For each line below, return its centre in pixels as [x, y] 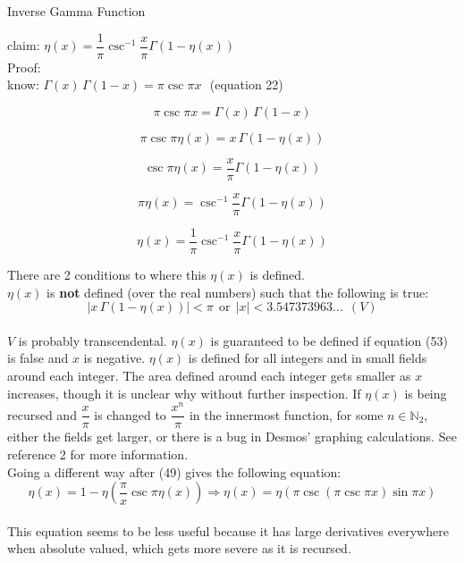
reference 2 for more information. [98, 454]
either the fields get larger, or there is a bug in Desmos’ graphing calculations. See [232, 437]
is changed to [130, 414]
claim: [24, 45]
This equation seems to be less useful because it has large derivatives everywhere [228, 530]
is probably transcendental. [93, 340]
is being [426, 393]
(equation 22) [246, 84]
